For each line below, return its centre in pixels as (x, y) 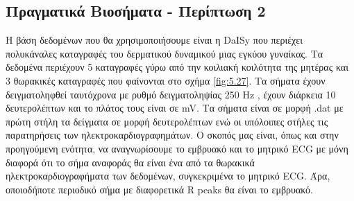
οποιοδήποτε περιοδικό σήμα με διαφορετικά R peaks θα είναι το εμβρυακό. (159, 189)
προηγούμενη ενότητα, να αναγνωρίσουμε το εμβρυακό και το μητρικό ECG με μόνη (177, 148)
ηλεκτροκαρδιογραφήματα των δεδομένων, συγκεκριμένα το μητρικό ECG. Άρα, (168, 176)
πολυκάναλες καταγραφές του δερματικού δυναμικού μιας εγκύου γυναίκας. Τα (165, 53)
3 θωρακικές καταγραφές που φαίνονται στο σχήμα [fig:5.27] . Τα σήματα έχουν (166, 80)
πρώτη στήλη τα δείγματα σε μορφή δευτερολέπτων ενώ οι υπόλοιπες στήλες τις (167, 121)
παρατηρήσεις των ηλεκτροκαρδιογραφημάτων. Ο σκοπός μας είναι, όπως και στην (172, 135)
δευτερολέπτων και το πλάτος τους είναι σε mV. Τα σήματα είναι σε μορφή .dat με (175, 108)
